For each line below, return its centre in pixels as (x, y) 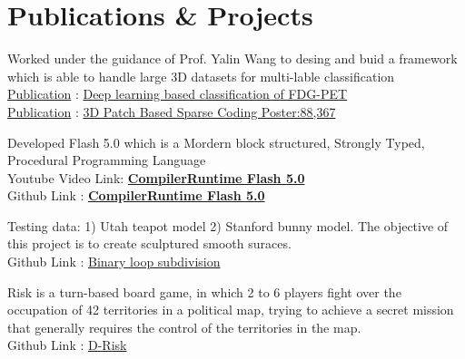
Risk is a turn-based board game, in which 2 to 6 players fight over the (204, 291)
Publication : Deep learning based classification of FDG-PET (178, 94)
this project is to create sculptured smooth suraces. (149, 243)
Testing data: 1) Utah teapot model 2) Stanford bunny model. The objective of (228, 225)
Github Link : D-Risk (67, 345)
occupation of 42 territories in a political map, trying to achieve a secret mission (231, 310)
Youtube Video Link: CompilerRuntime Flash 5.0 (156, 177)
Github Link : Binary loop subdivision (114, 262)
